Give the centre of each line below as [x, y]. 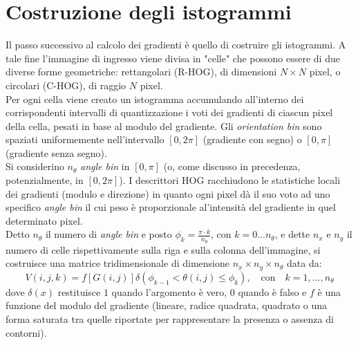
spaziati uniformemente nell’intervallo [85, 139]
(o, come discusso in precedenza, [232, 166]
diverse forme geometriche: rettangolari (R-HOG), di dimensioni [141, 72]
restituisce [79, 291]
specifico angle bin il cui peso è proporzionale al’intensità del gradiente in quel [171, 207]
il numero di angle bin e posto [109, 234]
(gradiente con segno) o [252, 139]
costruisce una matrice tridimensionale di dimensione [117, 263]
